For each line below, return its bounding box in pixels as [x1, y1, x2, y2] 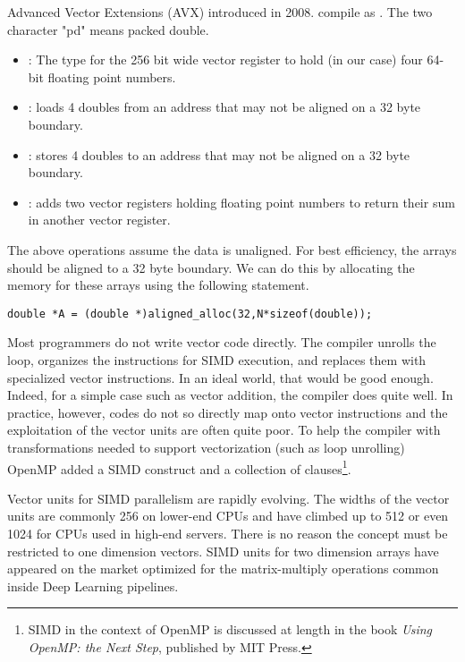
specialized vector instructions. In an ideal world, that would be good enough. [7, 368, 434, 386]
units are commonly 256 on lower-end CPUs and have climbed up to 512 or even [7, 506, 449, 525]
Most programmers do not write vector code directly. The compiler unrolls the [7, 333, 436, 352]
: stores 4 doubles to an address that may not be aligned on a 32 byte [28, 145, 410, 164]
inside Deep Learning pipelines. [7, 576, 179, 595]
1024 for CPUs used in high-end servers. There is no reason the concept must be [7, 523, 448, 542]
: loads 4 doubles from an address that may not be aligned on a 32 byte [28, 98, 421, 116]
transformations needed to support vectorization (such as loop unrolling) [7, 437, 405, 456]
